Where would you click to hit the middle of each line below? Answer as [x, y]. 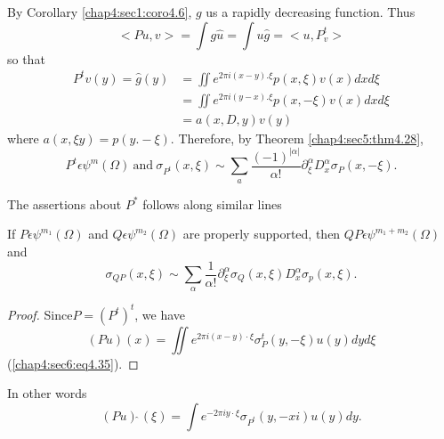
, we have [160, 314]
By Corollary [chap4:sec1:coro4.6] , [100, 12]
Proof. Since [40, 314]
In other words [47, 393]
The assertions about [65, 203]
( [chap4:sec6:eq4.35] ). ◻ [73, 363]
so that [26, 58]
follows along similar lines [212, 203]
